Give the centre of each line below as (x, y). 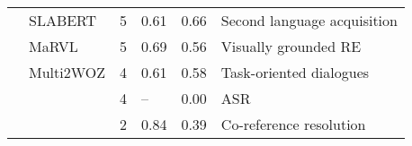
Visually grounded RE (291, 46)
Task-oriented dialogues (295, 72)
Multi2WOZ (67, 72)
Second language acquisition (309, 20)
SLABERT (63, 20)
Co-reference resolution (293, 124)
